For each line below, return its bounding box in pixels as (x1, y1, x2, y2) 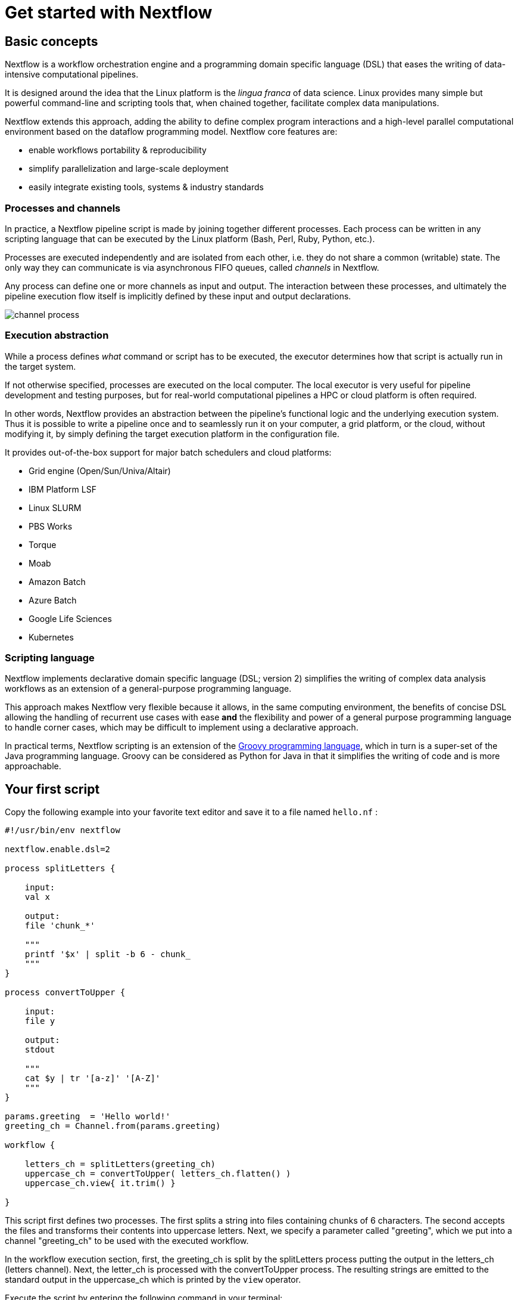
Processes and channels (5, 202, 121, 214)
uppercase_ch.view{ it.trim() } (24, 1178, 176, 1188)
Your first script (5, 781, 100, 797)
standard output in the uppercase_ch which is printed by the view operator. (5, 1274, 301, 1285)
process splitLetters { (5, 863, 116, 874)
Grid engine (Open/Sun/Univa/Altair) (29, 465, 171, 476)
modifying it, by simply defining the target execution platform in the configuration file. (5, 428, 339, 439)
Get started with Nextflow (5, 2, 213, 23)
